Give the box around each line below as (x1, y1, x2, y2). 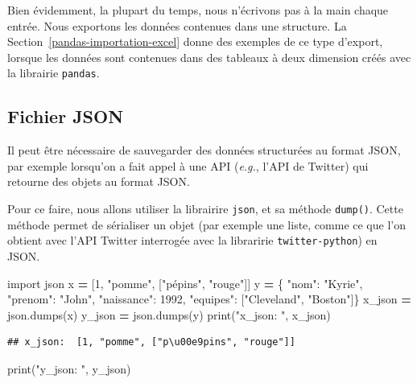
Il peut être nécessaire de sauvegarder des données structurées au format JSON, (7, 142, 401, 159)
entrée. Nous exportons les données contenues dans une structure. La (7, 17, 347, 34)
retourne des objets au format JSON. (7, 173, 190, 190)
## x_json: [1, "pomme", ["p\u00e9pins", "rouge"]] (7, 336, 295, 348)
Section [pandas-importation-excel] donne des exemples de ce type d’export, (7, 33, 383, 50)
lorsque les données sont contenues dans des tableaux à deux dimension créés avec (7, 48, 411, 65)
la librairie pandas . (7, 64, 100, 81)
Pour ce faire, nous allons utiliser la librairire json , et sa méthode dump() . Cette (7, 200, 403, 217)
